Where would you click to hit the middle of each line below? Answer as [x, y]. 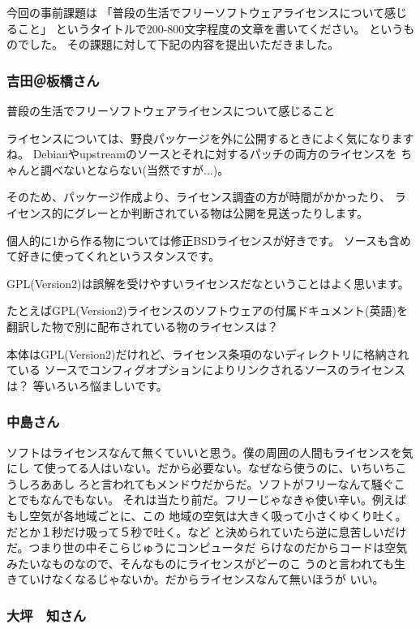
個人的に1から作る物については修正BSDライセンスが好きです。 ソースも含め [209, 240]
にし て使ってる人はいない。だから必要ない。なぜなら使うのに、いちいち [201, 468]
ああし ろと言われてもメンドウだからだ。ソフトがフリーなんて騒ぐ [217, 483]
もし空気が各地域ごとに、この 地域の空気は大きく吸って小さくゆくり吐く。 [207, 515]
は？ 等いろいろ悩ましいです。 [87, 385]
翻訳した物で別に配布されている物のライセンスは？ [143, 326]
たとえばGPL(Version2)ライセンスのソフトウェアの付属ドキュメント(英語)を [208, 310]
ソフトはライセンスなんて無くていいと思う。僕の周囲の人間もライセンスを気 [210, 452]
